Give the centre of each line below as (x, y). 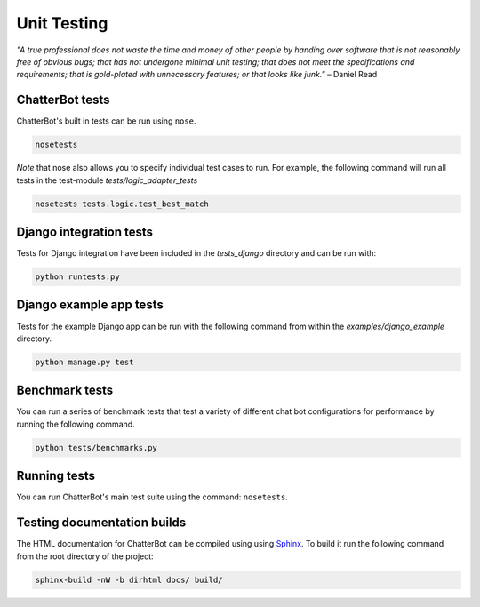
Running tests (56, 476)
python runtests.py (77, 277)
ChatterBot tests (63, 100)
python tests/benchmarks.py (96, 447)
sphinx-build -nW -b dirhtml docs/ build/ (129, 579)
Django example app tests (90, 305)
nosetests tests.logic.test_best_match (122, 204)
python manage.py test (84, 362)
